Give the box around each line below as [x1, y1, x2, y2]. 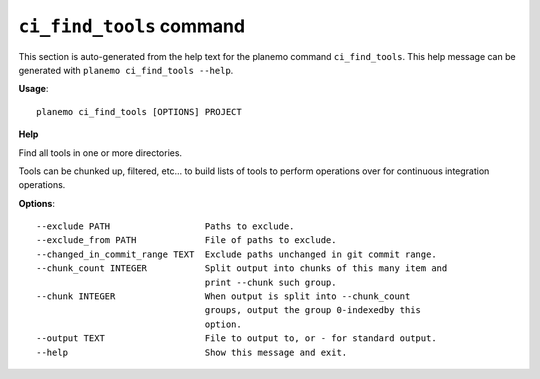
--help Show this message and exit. [36, 346, 348, 358]
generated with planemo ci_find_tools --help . [18, 64, 234, 76]
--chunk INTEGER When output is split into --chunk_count [36, 291, 411, 302]
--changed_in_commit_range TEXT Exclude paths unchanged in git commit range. [36, 248, 437, 260]
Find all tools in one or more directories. [18, 146, 183, 159]
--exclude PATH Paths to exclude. [36, 221, 295, 232]
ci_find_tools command [18, 15, 245, 37]
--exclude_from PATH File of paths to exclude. [36, 235, 337, 246]
